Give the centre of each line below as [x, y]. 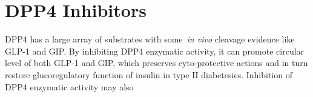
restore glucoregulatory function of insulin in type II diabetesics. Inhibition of [149, 74]
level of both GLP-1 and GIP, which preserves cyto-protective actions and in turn [156, 63]
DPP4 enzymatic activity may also [69, 86]
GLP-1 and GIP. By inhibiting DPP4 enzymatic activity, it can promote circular [155, 51]
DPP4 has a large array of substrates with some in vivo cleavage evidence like [150, 39]
